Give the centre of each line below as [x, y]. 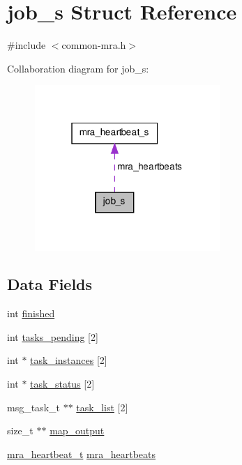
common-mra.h [94, 45]
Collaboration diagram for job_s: [78, 68]
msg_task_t [33, 407]
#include [27, 45]
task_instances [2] [69, 360]
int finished [31, 313]
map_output [77, 430]
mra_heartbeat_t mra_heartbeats [81, 453]
